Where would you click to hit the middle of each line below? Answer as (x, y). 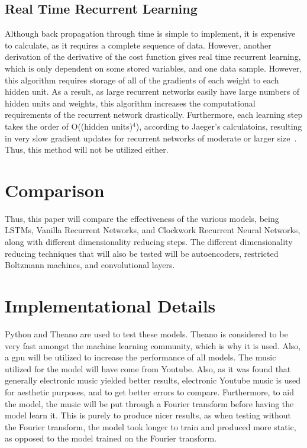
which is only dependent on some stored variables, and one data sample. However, (153, 68)
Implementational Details (110, 306)
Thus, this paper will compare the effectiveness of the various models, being (142, 218)
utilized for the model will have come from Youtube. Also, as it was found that (148, 368)
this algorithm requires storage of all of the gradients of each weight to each (142, 80)
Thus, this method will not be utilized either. (87, 149)
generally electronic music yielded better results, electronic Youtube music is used (153, 380)
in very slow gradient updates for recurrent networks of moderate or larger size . (151, 138)
